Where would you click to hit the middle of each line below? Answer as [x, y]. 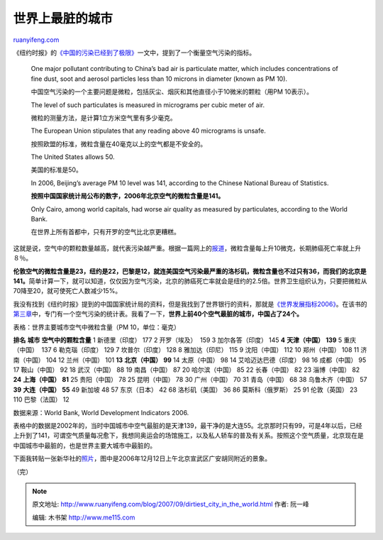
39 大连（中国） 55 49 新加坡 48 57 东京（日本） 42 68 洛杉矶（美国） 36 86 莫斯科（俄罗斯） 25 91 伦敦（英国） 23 [185, 390]
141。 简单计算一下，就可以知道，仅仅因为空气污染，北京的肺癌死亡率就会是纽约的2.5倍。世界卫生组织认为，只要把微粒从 [190, 281]
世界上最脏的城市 [63, 18]
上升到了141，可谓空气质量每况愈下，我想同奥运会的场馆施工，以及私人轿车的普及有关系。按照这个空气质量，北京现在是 [189, 436]
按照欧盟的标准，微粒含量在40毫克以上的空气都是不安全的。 [119, 144]
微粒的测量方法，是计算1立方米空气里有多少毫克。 [104, 118]
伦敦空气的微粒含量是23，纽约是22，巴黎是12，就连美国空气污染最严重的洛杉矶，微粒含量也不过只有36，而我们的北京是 [190, 271]
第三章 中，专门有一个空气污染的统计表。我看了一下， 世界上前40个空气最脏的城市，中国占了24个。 [158, 314]
